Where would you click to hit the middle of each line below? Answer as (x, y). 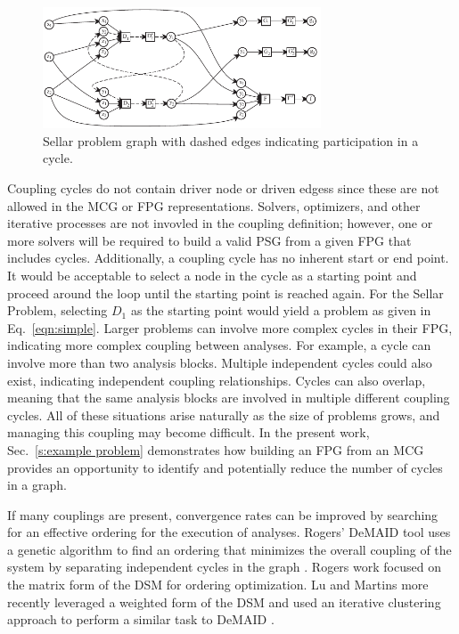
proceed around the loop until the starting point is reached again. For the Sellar (225, 293)
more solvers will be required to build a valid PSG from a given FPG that (209, 240)
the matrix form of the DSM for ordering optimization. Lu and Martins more (218, 585)
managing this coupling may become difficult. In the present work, (189, 432)
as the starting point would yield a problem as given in (281, 310)
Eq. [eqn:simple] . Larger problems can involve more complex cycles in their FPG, (230, 327)
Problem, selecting (57, 310)
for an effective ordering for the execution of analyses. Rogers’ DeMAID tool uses (229, 532)
